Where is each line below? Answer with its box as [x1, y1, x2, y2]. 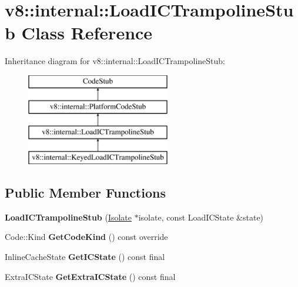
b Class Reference [5, 21, 153, 45]
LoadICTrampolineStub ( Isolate [5, 211, 132, 223]
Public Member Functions [5, 183, 166, 202]
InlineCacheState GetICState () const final [5, 251, 165, 263]
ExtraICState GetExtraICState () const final [5, 270, 176, 282]
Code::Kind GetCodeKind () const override [5, 231, 168, 243]
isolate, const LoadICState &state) [138, 211, 264, 223]
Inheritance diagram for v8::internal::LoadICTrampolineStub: [5, 55, 225, 67]
